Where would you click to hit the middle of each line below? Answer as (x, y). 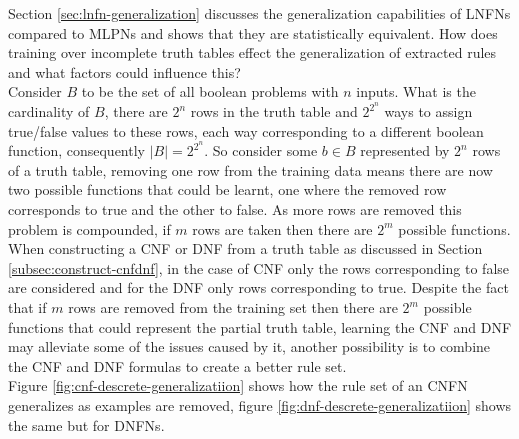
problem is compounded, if (89, 228)
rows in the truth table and (274, 111)
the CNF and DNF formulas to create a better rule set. (177, 365)
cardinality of (49, 111)
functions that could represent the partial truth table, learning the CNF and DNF (260, 326)
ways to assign (428, 111)
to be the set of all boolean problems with (210, 91)
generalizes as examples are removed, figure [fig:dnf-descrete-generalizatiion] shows (260, 405)
